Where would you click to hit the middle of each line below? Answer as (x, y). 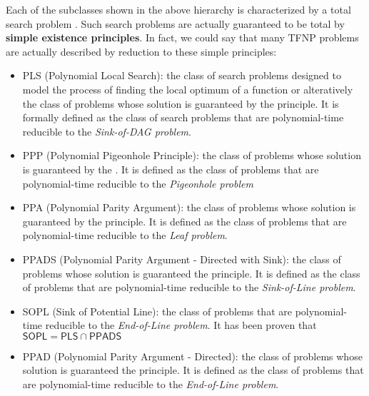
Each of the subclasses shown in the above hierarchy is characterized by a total (178, 9)
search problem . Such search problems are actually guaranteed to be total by (175, 23)
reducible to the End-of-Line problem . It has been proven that (181, 325)
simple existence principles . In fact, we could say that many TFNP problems (182, 37)
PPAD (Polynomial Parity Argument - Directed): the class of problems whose (192, 356)
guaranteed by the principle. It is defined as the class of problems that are (184, 221)
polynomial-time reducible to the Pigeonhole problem (138, 183)
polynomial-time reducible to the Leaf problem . (125, 235)
